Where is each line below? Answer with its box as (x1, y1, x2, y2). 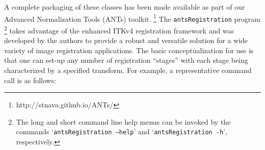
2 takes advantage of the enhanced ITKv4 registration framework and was (4, 23, 234, 35)
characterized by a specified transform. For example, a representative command (4, 64, 252, 75)
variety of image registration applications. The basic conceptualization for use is (4, 45, 254, 55)
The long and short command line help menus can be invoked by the (16, 116, 231, 127)
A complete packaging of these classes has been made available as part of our (4, 2, 245, 12)
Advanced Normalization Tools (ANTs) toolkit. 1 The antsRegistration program (4, 12, 260, 24)
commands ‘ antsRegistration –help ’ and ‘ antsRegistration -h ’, (16, 126, 227, 137)
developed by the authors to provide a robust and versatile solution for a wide (4, 35, 248, 46)
